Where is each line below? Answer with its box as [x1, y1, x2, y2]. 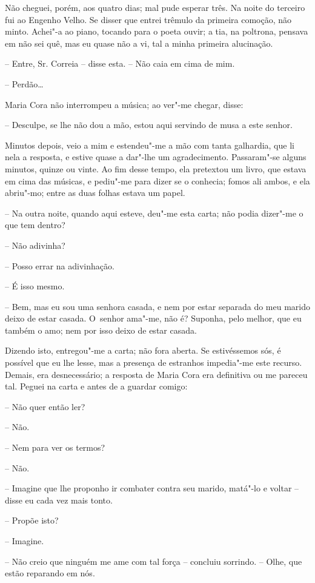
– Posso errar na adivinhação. [5, 259, 114, 272]
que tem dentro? [5, 218, 65, 231]
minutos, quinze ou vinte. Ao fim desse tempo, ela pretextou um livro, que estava [5, 162, 307, 175]
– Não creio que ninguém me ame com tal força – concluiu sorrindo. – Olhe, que [5, 554, 302, 567]
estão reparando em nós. [5, 567, 95, 579]
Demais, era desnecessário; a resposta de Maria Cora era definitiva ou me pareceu [5, 368, 308, 380]
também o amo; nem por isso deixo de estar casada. [5, 323, 197, 336]
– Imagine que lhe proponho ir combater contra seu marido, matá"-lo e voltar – [5, 482, 299, 494]
